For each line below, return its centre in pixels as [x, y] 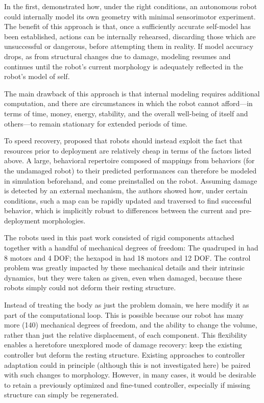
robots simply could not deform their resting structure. [90, 287]
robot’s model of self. [37, 76]
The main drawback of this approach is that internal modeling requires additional [132, 93]
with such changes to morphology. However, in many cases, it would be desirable [130, 375]
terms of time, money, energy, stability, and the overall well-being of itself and [126, 113]
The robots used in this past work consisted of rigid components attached [119, 237]
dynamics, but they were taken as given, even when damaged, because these [123, 277]
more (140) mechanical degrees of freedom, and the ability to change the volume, [131, 325]
